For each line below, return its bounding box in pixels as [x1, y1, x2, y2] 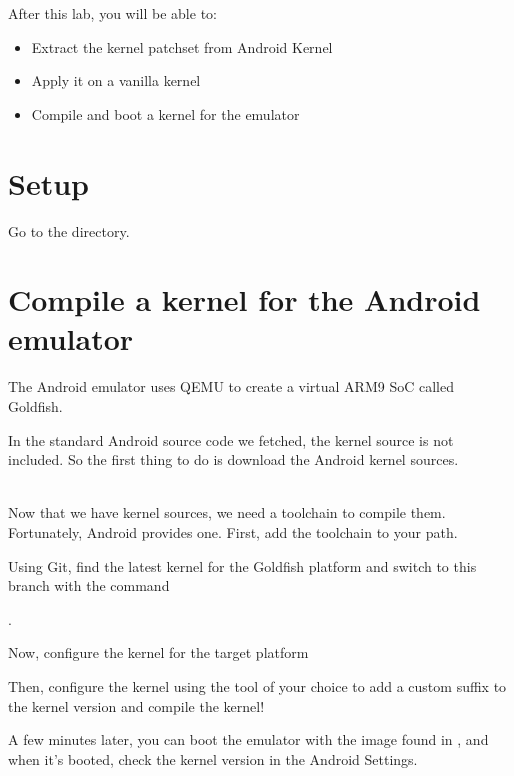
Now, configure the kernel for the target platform [8, 642, 309, 663]
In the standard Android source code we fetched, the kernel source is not [8, 429, 454, 450]
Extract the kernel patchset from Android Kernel [31, 36, 333, 57]
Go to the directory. [8, 220, 130, 241]
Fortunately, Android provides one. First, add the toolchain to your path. [8, 521, 458, 542]
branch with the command [8, 575, 170, 596]
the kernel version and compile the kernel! [8, 695, 265, 716]
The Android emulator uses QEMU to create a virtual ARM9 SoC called [8, 376, 454, 397]
